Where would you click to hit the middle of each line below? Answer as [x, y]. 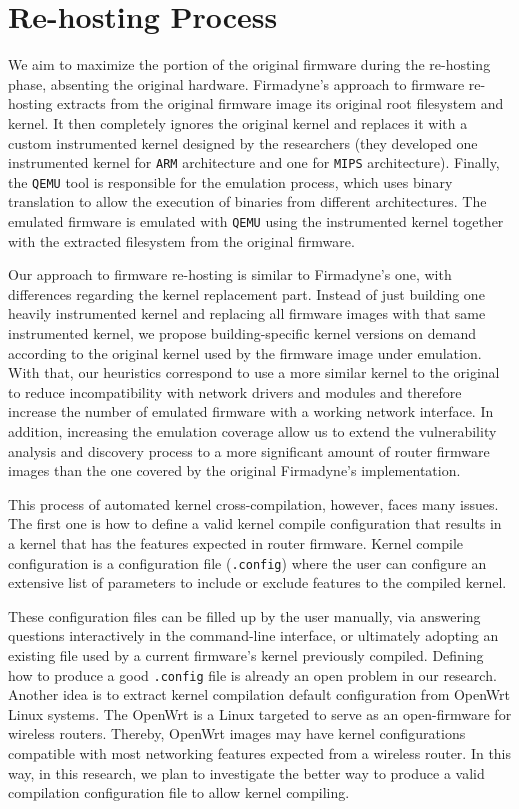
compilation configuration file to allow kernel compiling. [179, 792]
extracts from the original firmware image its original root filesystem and [280, 103]
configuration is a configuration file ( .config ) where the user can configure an [247, 562]
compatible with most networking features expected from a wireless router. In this [260, 753]
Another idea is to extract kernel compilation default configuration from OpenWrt [259, 694]
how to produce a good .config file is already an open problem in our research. [252, 674]
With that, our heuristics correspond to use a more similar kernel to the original [254, 372]
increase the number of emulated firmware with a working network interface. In [251, 411]
